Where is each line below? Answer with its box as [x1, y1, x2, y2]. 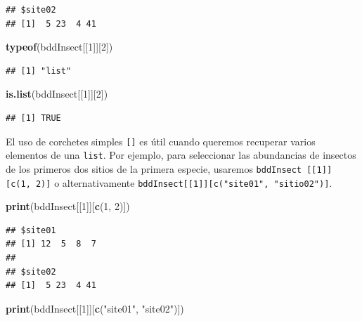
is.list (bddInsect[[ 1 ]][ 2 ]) [6, 86, 108, 101]
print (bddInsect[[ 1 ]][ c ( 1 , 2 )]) [6, 199, 130, 214]
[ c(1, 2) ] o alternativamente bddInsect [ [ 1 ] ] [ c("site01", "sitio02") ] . [6, 175, 332, 190]
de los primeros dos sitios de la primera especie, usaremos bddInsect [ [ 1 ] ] [6, 161, 332, 176]
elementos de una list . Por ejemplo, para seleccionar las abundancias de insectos [6, 148, 356, 162]
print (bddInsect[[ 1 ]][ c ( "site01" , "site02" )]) [6, 301, 184, 315]
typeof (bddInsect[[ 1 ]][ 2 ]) [6, 39, 113, 54]
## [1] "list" [6, 65, 72, 76]
